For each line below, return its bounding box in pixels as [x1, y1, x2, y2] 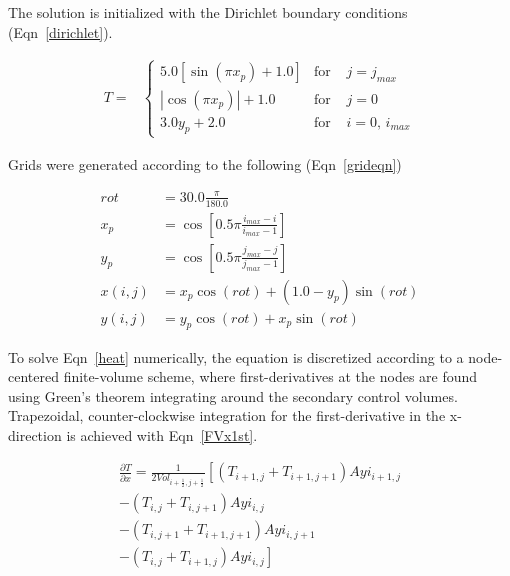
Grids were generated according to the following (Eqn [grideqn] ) [8, 153, 402, 174]
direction [8, 424, 62, 445]
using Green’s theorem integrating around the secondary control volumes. [8, 385, 458, 406]
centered [8, 366, 59, 387]
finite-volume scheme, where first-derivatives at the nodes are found [63, 366, 478, 387]
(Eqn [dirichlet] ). [8, 21, 113, 42]
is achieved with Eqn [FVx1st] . [66, 424, 258, 445]
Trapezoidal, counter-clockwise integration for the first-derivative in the [8, 405, 446, 426]
